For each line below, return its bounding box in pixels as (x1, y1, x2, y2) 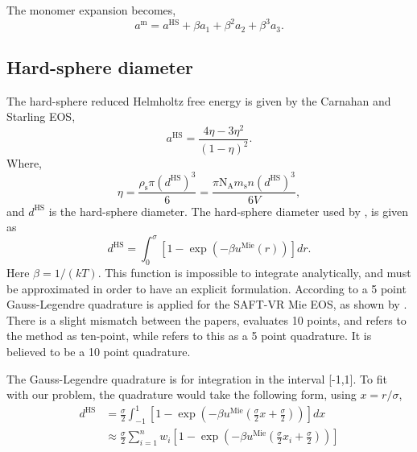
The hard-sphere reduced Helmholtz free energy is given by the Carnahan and (6, 92, 391, 109)
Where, (6, 155, 42, 172)
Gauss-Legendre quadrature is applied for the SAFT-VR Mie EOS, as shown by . (6, 296, 407, 313)
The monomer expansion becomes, (6, 2, 176, 18)
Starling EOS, (6, 108, 76, 125)
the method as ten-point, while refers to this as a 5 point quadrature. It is (6, 327, 372, 344)
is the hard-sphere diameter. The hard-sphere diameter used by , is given (48, 202, 409, 219)
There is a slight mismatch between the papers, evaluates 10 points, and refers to (6, 311, 407, 328)
